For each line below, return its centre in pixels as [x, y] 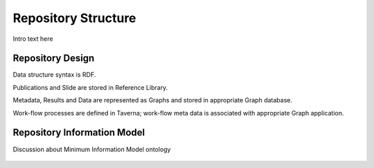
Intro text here [33, 39]
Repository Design [54, 58]
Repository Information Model [79, 132]
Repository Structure [74, 18]
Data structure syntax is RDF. [54, 75]
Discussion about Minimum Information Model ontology [92, 149]
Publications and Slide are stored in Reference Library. [90, 87]
